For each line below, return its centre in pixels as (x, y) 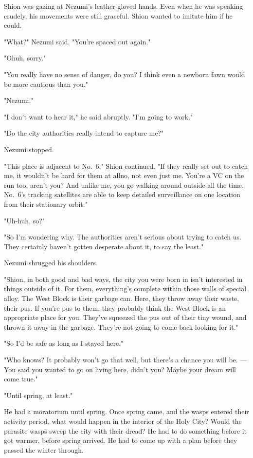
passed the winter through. (44, 449)
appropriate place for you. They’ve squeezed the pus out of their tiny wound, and (125, 317)
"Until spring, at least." (38, 395)
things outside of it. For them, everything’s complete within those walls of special (125, 289)
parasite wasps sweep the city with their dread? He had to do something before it (126, 430)
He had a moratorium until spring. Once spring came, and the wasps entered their (126, 411)
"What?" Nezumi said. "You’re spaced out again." (77, 41)
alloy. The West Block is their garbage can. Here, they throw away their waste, (122, 298)
